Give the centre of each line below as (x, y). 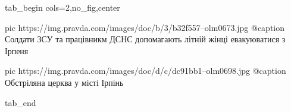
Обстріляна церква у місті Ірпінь (64, 82)
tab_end (21, 102)
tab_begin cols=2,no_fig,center (62, 7)
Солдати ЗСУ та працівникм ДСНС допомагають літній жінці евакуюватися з (145, 39)
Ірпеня (17, 50)
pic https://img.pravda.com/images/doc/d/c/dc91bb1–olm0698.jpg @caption (145, 71)
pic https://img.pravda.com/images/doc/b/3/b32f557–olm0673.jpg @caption (145, 27)
